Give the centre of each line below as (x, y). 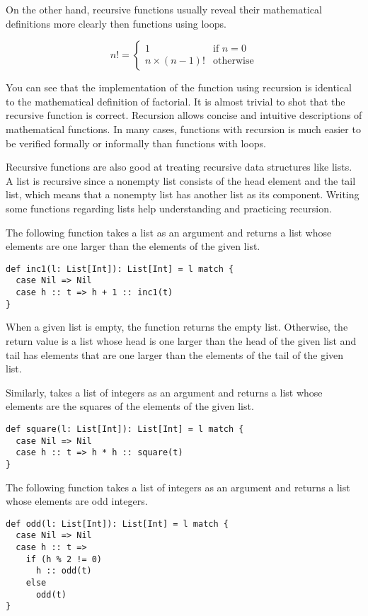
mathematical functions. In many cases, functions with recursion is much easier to (183, 129)
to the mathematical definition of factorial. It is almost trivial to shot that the (176, 101)
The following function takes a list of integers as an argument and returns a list (178, 487)
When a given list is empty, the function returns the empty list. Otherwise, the (177, 327)
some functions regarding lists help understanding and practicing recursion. (169, 208)
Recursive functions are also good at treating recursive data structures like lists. (179, 167)
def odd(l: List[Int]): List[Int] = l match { (117, 524)
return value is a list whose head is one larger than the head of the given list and (181, 340)
